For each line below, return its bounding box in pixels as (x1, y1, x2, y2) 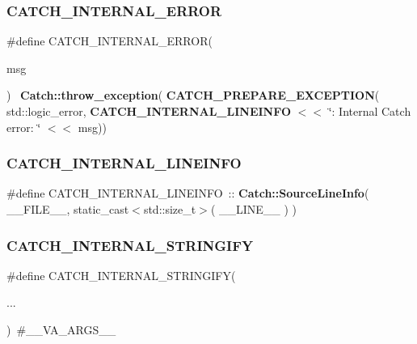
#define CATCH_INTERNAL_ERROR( (6, 32, 213, 49)
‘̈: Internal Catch (328, 103, 411, 119)
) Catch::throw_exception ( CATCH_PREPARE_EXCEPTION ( (6, 87, 380, 104)
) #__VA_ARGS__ (6, 321, 116, 338)
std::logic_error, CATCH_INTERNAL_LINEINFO (6, 103, 291, 119)
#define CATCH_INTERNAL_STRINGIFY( (6, 266, 236, 283)
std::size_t (143, 201, 196, 217)
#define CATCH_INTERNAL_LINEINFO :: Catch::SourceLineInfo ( (6, 185, 369, 202)
